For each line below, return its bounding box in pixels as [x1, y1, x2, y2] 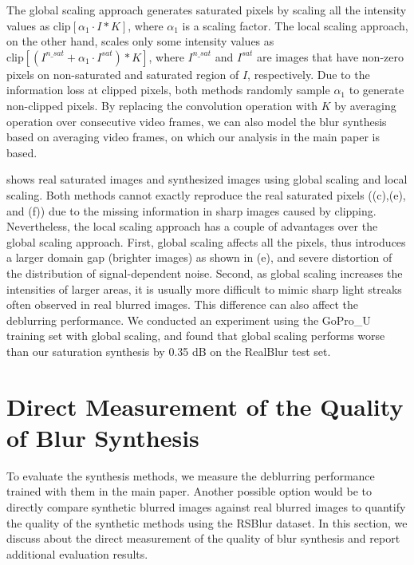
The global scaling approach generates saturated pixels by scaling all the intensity [6, 2, 407, 18]
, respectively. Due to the [247, 65, 370, 82]
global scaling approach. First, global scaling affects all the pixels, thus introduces [6, 233, 406, 250]
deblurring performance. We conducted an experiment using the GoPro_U [6, 311, 371, 328]
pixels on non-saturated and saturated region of [6, 65, 239, 82]
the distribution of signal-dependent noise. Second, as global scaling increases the [6, 264, 403, 281]
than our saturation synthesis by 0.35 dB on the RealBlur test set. [6, 342, 331, 359]
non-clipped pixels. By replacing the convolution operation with [6, 97, 318, 113]
